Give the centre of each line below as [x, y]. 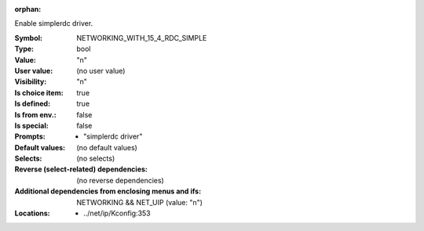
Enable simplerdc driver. [54, 23]
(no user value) [101, 70]
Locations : [32, 213]
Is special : [31, 125]
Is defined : [33, 104]
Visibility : [31, 81]
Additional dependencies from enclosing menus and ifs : [108, 191]
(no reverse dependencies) [120, 180]
